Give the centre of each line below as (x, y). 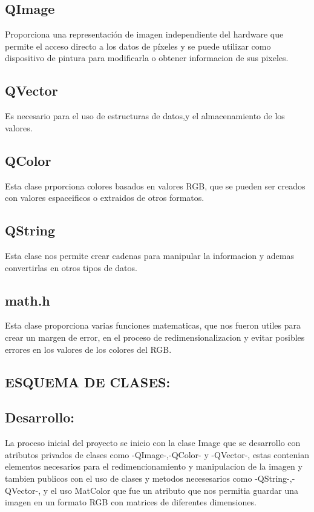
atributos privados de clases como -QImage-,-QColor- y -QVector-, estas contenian (157, 454)
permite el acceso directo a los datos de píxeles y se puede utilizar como (138, 46)
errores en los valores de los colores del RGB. (88, 349)
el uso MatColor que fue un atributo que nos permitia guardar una (174, 490)
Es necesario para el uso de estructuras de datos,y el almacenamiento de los (145, 116)
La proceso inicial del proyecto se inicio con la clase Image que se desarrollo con (153, 443)
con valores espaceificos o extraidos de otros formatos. (105, 198)
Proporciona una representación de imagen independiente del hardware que (144, 34)
